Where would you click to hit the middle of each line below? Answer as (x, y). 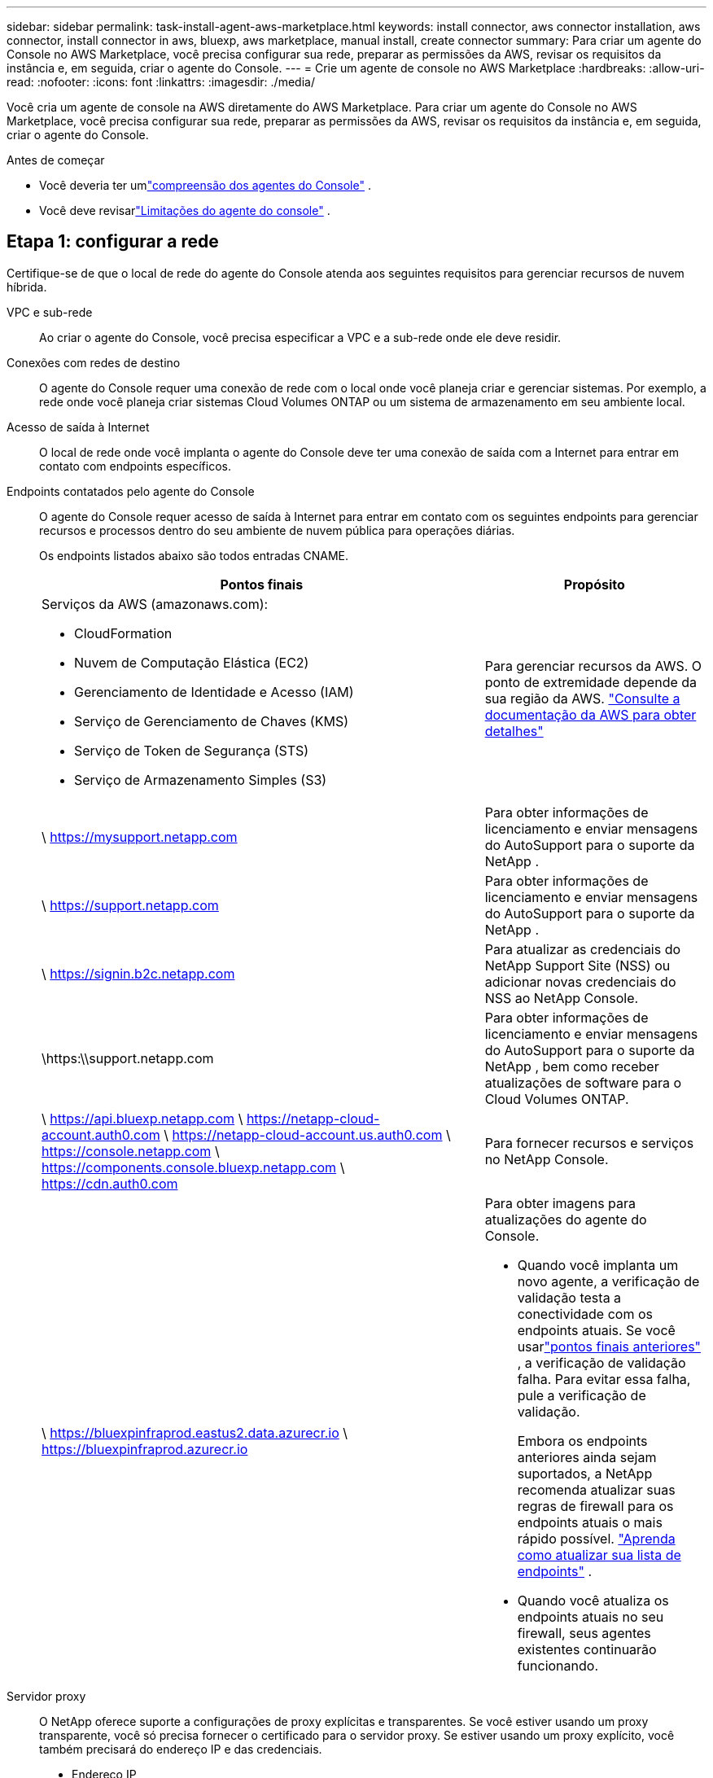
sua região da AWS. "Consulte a (582, 698)
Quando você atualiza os (593, 1600)
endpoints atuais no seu (591, 1616)
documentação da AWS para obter (591, 714)
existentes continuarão (587, 1649)
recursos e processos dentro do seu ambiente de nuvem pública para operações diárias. (277, 530)
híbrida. (27, 287)
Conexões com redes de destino (94, 362)
